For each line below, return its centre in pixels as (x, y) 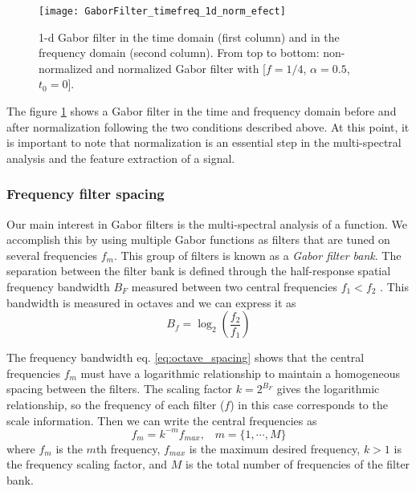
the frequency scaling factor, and (87, 464)
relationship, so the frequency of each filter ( (116, 404)
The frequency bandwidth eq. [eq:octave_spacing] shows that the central (186, 357)
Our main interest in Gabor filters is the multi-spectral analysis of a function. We (207, 223)
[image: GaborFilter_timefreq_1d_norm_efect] (162, 11)
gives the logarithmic (328, 389)
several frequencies (52, 255)
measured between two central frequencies (234, 286)
